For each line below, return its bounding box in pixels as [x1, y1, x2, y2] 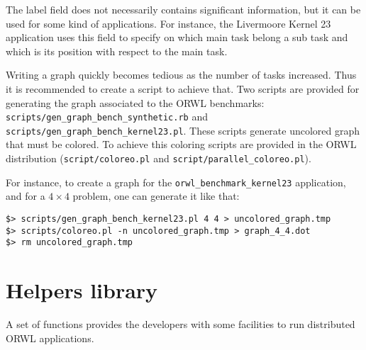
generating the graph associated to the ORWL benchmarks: [6, 95, 265, 110]
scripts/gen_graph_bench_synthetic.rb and [6, 109, 208, 124]
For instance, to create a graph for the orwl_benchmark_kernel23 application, [6, 174, 346, 189]
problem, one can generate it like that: [72, 188, 240, 203]
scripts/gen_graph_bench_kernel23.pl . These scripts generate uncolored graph [6, 123, 360, 137]
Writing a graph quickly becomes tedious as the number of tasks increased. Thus [6, 67, 357, 82]
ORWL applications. [6, 330, 94, 345]
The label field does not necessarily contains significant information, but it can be [6, 2, 361, 16]
